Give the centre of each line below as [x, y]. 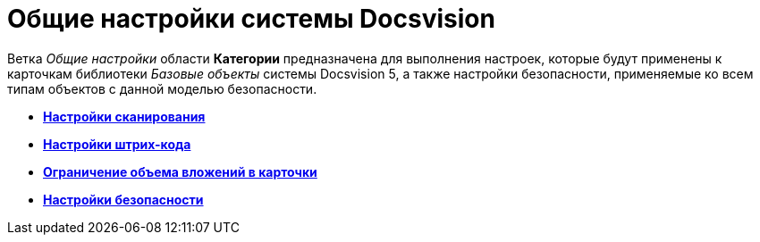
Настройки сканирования [124, 116]
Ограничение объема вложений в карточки [180, 171]
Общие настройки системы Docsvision [251, 19]
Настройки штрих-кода [117, 144]
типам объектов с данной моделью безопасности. [162, 88]
